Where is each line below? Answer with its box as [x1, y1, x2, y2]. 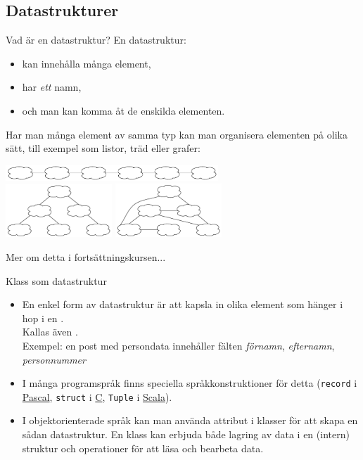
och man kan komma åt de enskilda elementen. [22, 103, 225, 117]
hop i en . [22, 310, 64, 325]
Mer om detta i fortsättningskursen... [6, 250, 166, 264]
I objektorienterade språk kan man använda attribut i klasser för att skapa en [22, 413, 358, 428]
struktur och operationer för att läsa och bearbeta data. [22, 440, 264, 455]
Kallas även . [22, 324, 78, 339]
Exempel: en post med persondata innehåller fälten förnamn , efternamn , [22, 338, 335, 352]
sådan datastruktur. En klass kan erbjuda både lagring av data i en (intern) [22, 427, 350, 442]
